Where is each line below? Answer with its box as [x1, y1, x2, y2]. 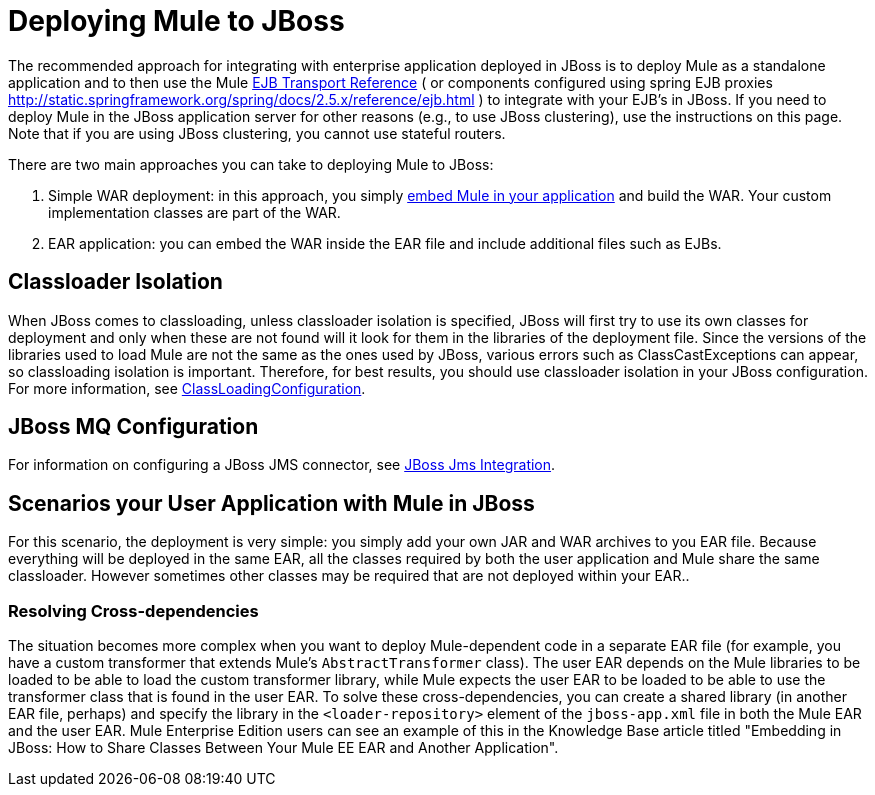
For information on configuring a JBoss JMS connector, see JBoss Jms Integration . [8, 456, 556, 474]
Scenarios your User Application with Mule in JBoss [8, 490, 535, 516]
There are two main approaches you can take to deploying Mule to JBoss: [8, 155, 494, 173]
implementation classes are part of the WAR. [48, 203, 341, 221]
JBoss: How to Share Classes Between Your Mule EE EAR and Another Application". [8, 739, 559, 757]
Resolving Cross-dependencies [8, 600, 259, 621]
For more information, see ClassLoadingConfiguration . [8, 379, 366, 397]
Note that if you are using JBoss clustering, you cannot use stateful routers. [8, 124, 506, 142]
